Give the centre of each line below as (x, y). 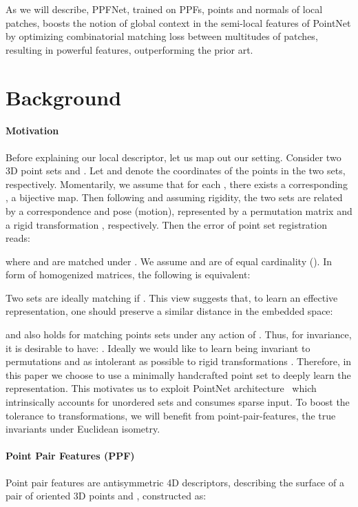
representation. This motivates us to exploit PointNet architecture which (161, 388)
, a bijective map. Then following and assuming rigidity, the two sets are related (174, 197)
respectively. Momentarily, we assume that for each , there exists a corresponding (177, 184)
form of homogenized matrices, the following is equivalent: (128, 275)
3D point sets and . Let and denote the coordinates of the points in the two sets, (176, 170)
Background (64, 97)
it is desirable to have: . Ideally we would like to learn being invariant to (158, 348)
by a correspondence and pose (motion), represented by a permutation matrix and (179, 210)
